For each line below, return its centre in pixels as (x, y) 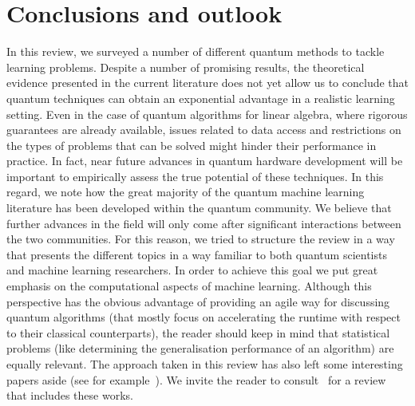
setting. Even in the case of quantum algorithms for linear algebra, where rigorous (207, 114)
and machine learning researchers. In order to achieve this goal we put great (192, 270)
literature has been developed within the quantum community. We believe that (199, 208)
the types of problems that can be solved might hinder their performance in (192, 145)
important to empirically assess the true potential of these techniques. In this (195, 176)
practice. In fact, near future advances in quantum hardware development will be (205, 161)
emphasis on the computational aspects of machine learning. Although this (189, 286)
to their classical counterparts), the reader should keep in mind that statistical (198, 332)
